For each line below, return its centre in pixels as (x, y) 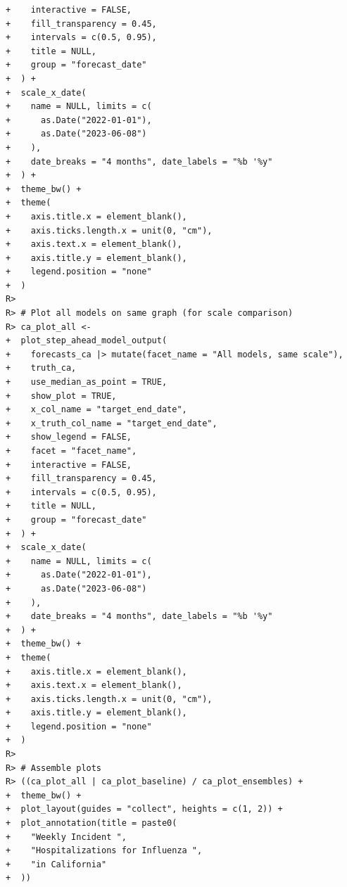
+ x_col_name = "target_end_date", (96, 410)
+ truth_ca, (41, 368)
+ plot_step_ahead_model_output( (87, 341)
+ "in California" (56, 864)
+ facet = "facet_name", (71, 451)
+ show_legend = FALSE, (69, 437)
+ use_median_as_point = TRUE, (87, 382)
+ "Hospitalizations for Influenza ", (104, 851)
